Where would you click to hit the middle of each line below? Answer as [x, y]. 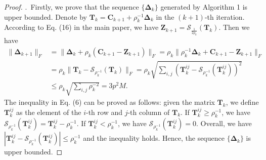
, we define [242, 102]
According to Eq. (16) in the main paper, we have [81, 27]
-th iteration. [225, 16]
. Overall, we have [224, 123]
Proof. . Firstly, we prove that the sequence [72, 7]
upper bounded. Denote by [46, 16]
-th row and [104, 112]
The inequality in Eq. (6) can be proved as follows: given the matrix [109, 102]
